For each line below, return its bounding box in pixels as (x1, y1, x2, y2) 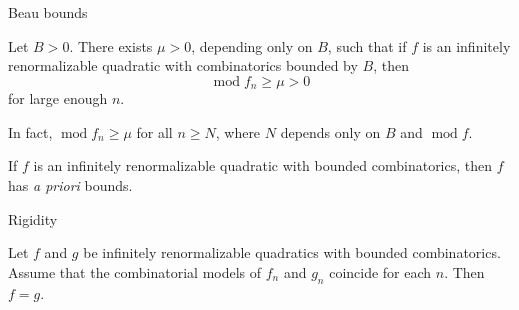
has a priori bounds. (8, 175, 133, 196)
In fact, (8, 121, 53, 142)
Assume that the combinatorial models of (8, 261, 262, 282)
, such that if (327, 35, 407, 56)
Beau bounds (8, 2, 88, 22)
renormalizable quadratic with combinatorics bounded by (8, 55, 358, 76)
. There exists (69, 35, 153, 56)
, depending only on (191, 35, 313, 56)
